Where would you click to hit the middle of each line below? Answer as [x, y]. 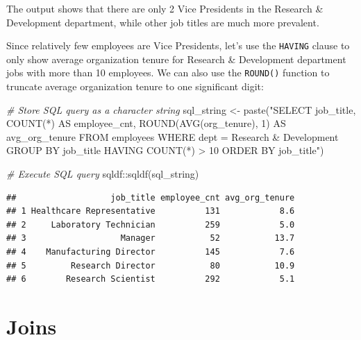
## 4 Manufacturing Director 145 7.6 [151, 252]
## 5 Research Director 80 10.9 [151, 265]
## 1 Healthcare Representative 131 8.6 [151, 211]
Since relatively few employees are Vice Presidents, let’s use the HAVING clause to [178, 45]
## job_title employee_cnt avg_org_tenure [151, 197]
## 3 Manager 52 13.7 [151, 238]
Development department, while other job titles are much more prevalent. [163, 22]
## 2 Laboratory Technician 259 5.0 [151, 224]
